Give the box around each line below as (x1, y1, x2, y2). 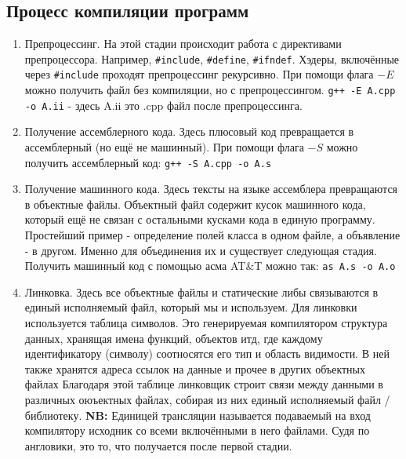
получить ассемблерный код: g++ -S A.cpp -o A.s (24, 154, 272, 170)
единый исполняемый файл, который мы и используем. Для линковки (24, 299, 357, 315)
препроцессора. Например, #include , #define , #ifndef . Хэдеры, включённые (24, 50, 400, 67)
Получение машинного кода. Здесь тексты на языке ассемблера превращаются (24, 180, 398, 197)
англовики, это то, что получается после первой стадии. (24, 437, 292, 454)
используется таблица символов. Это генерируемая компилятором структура (24, 315, 388, 331)
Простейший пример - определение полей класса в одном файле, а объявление (24, 227, 401, 243)
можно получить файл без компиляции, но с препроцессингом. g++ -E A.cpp (24, 82, 396, 98)
